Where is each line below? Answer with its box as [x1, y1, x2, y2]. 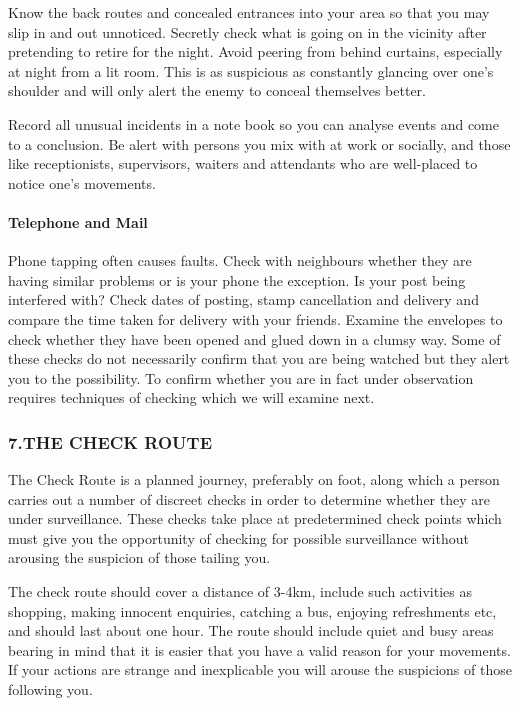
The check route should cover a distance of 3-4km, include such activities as [8, 581, 472, 602]
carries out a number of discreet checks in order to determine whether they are [8, 488, 490, 509]
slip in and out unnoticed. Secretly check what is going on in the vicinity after [8, 21, 487, 42]
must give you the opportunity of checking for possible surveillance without [8, 527, 469, 548]
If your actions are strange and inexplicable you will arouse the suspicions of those [8, 659, 512, 680]
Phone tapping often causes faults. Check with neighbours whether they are [8, 250, 472, 271]
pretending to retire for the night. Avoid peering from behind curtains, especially [8, 41, 503, 62]
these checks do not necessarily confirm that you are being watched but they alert [8, 348, 510, 369]
